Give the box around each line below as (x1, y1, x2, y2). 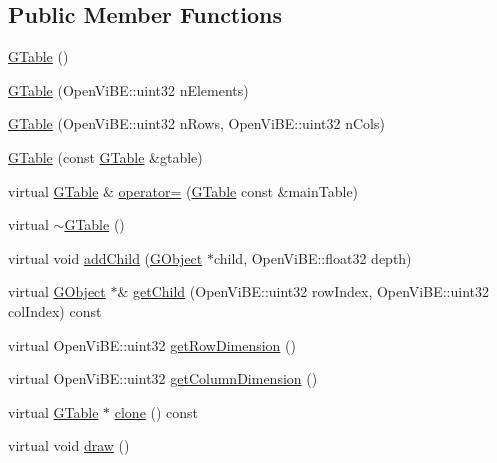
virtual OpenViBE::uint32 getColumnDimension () (8, 368, 318, 389)
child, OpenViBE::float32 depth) (213, 247, 412, 268)
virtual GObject (8, 281, 106, 302)
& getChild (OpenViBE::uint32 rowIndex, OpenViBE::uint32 (117, 281, 489, 302)
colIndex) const (8, 300, 102, 321)
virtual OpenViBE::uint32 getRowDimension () (8, 334, 296, 355)
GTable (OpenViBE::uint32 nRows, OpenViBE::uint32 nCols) (8, 113, 385, 134)
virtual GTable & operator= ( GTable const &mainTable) (8, 180, 359, 201)
